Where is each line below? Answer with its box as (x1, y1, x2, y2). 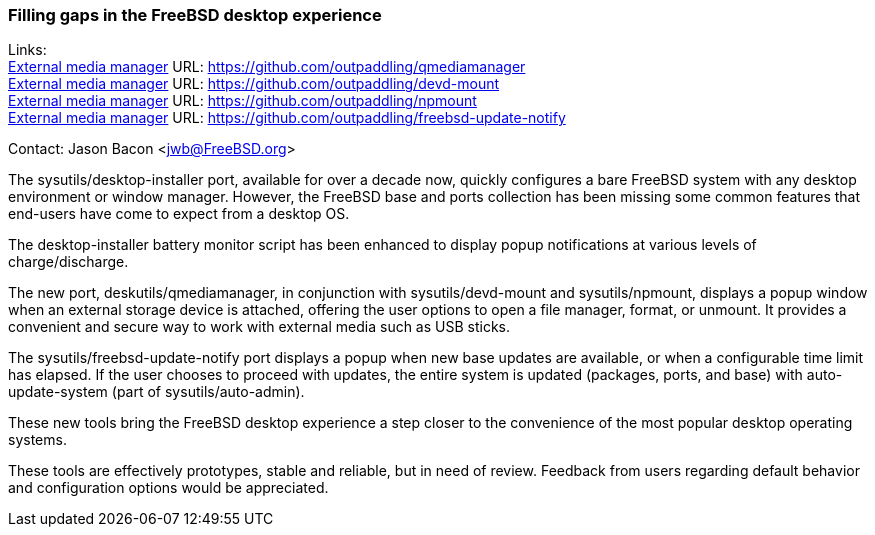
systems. (8, 431, 67, 449)
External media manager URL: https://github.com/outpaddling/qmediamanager (8, 58, 526, 76)
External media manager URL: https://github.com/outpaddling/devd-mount (8, 75, 500, 93)
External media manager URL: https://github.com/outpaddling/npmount (8, 92, 477, 110)
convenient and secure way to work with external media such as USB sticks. (8, 318, 511, 336)
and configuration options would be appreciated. (8, 479, 329, 497)
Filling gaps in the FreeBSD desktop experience (8, 5, 382, 25)
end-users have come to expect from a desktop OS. (8, 205, 350, 223)
